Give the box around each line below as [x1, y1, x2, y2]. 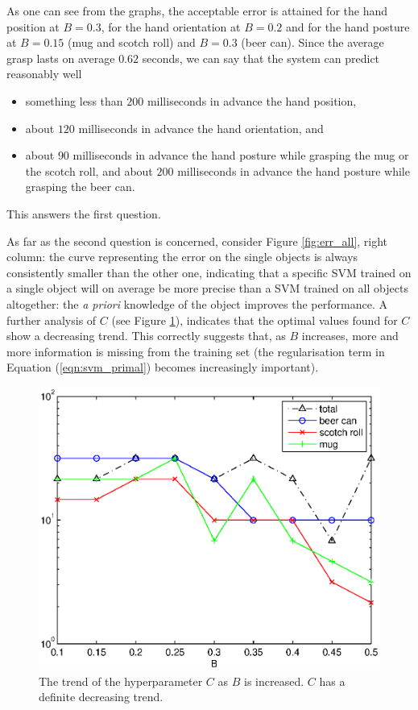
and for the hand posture [285, 18, 410, 35]
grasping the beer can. [25, 178, 135, 195]
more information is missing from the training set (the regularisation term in [6, 343, 385, 359]
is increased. [244, 672, 304, 689]
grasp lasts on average [6, 49, 115, 66]
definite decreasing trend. [39, 688, 163, 705]
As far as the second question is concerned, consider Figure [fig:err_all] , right [6, 232, 388, 249]
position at [6, 18, 60, 35]
